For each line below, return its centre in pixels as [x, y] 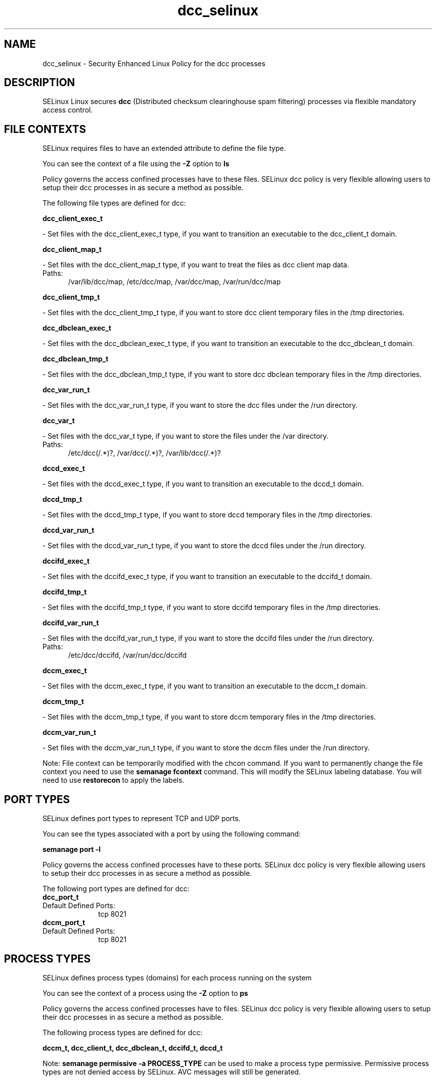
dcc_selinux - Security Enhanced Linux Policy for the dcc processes [154, 63]
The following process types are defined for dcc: [122, 1032]
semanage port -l [71, 849]
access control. [68, 110]
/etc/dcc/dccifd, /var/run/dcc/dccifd [127, 655]
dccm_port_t [64, 923]
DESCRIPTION [40, 83]
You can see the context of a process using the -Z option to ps [145, 993]
